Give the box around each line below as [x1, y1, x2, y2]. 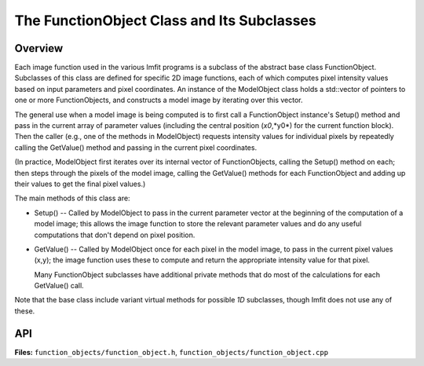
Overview [14, 42, 64, 55]
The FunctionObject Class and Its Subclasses [14, 12, 317, 29]
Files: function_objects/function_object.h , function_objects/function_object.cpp [14, 347, 329, 357]
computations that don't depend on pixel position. [34, 230, 196, 240]
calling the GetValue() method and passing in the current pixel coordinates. [14, 142, 258, 152]
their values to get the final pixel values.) [14, 179, 146, 188]
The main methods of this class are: [14, 193, 130, 203]
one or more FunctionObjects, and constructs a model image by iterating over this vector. [14, 95, 303, 105]
